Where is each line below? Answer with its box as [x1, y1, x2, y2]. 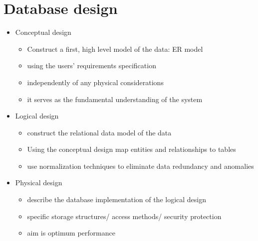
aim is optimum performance [27, 228, 115, 238]
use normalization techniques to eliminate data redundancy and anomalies [27, 160, 254, 171]
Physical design [15, 177, 62, 188]
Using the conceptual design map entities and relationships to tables [27, 144, 236, 154]
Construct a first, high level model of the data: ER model [27, 43, 203, 54]
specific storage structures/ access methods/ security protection [27, 211, 222, 221]
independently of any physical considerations [27, 77, 164, 87]
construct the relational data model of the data [27, 127, 172, 137]
